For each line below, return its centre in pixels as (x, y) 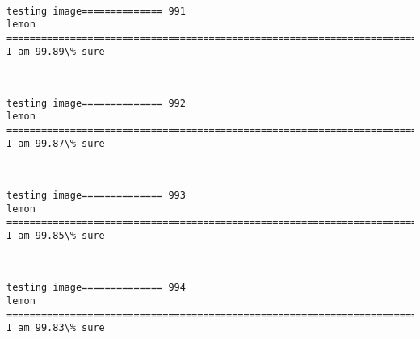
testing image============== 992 (96, 103)
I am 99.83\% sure (56, 328)
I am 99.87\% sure (56, 143)
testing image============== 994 (96, 288)
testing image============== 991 (96, 11)
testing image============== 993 (96, 196)
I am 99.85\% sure (56, 236)
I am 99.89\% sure (56, 51)
